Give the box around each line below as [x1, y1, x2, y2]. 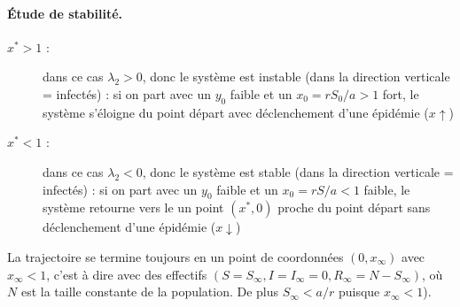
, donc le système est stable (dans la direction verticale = [142, 162, 454, 180]
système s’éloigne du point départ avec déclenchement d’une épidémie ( [43, 103, 429, 121]
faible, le [363, 180, 410, 198]
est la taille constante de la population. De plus [20, 282, 279, 301]
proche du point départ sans [277, 198, 431, 217]
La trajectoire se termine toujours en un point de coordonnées [7, 247, 344, 265]
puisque [338, 282, 380, 301]
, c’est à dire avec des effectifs [46, 265, 207, 283]
